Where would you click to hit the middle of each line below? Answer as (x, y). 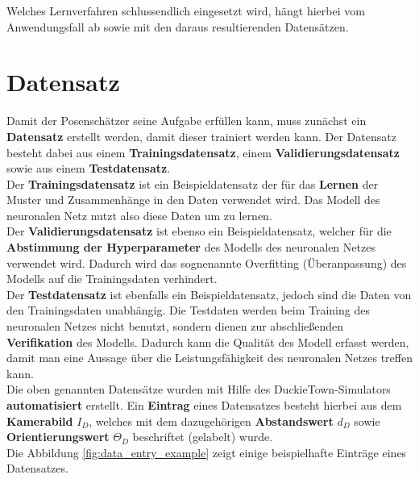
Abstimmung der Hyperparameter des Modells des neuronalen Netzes (191, 247)
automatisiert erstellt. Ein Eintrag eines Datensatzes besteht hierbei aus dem (204, 405)
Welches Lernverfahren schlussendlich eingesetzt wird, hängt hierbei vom (186, 10)
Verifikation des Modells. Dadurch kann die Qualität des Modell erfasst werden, (208, 342)
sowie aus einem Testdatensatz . (89, 168)
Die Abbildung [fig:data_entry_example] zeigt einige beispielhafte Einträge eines (207, 452)
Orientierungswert (58, 437)
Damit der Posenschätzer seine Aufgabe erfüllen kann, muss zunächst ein (187, 121)
